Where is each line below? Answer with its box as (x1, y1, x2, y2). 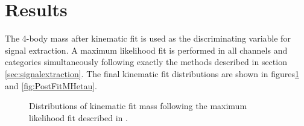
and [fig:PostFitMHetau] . (5, 79, 97, 92)
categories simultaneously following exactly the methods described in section (5, 55, 287, 68)
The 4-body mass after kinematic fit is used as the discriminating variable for (5, 32, 291, 45)
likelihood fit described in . (29, 111, 128, 124)
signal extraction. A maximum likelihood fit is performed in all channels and (5, 43, 288, 56)
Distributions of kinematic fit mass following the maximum (29, 99, 247, 112)
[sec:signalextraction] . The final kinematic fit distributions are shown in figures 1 (5, 67, 299, 80)
